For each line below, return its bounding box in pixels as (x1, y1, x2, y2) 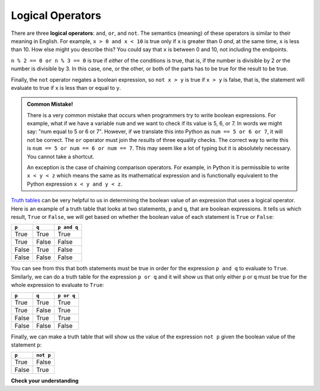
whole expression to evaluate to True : (11, 282, 104, 289)
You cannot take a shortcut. (27, 153, 95, 160)
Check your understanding (11, 377, 79, 384)
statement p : (11, 341, 42, 348)
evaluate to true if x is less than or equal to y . (11, 84, 121, 91)
